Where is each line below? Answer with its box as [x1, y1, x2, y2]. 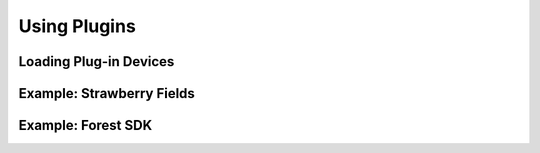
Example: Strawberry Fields [18, 85, 195, 102]
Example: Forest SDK [18, 117, 153, 134]
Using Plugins [18, 15, 137, 37]
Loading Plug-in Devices [18, 53, 175, 70]
